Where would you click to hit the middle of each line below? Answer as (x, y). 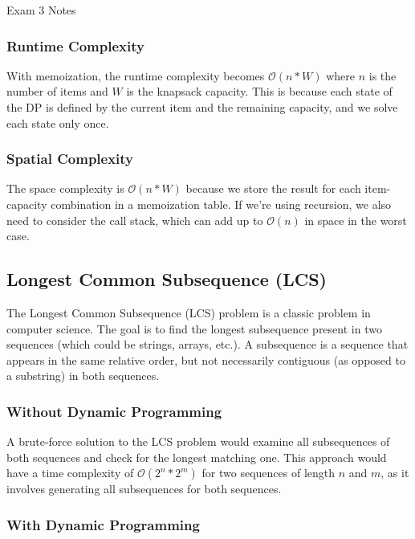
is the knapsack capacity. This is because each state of (259, 91)
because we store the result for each (273, 188)
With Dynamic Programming (103, 524)
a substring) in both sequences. (83, 376)
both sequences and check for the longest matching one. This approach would (197, 457)
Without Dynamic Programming (114, 411)
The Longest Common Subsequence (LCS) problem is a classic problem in (189, 312)
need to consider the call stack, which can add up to (135, 220)
